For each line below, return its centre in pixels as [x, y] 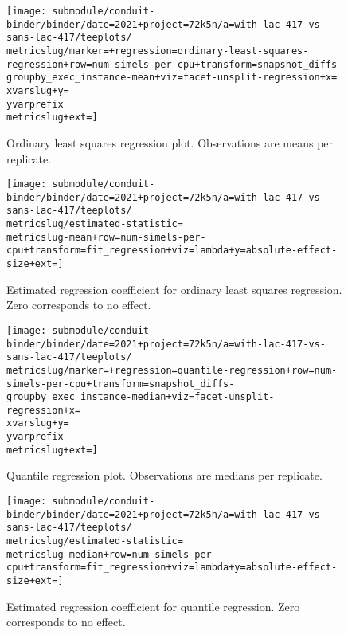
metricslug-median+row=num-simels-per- [112, 554]
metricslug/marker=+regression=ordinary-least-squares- [158, 51]
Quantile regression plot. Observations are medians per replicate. [164, 475]
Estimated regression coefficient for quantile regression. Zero [153, 606]
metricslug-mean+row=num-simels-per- [106, 237]
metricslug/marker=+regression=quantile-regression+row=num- [172, 370]
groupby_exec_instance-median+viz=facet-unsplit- [141, 397]
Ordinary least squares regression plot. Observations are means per [170, 142]
